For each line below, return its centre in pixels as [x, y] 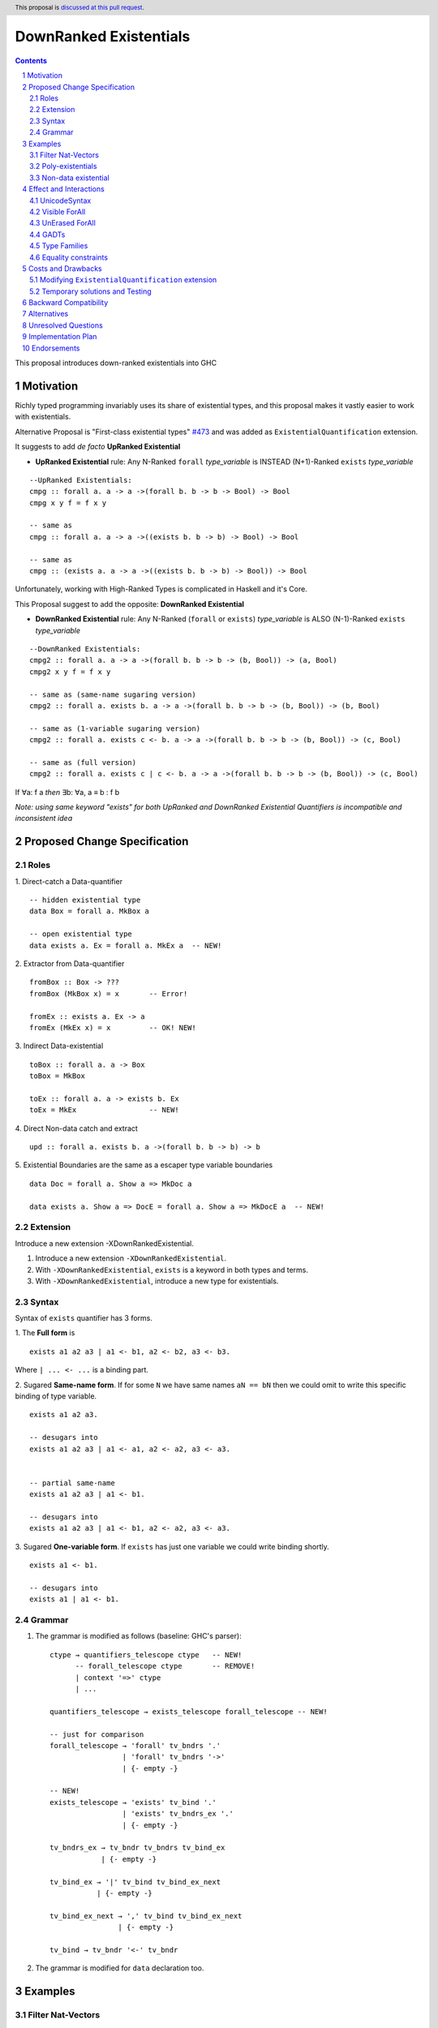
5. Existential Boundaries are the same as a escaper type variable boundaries [144, 1165]
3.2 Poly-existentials [63, 166]
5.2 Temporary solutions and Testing [90, 291]
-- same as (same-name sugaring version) [113, 694]
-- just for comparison [97, 1734]
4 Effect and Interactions [63, 189]
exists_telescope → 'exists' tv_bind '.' [133, 1802]
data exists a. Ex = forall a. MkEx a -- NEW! [126, 945]
